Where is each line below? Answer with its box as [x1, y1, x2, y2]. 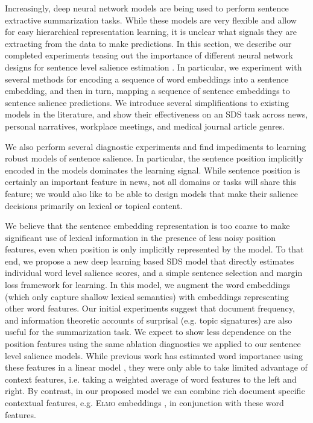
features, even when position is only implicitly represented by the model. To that [5, 243, 304, 255]
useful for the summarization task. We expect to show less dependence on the [5, 325, 291, 338]
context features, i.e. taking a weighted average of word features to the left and [5, 372, 297, 385]
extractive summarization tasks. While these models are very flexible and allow [5, 13, 297, 26]
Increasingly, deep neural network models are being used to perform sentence [5, 2, 289, 14]
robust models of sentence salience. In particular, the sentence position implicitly [5, 152, 303, 164]
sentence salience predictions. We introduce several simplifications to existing [5, 96, 289, 108]
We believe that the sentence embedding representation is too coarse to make [5, 219, 290, 232]
